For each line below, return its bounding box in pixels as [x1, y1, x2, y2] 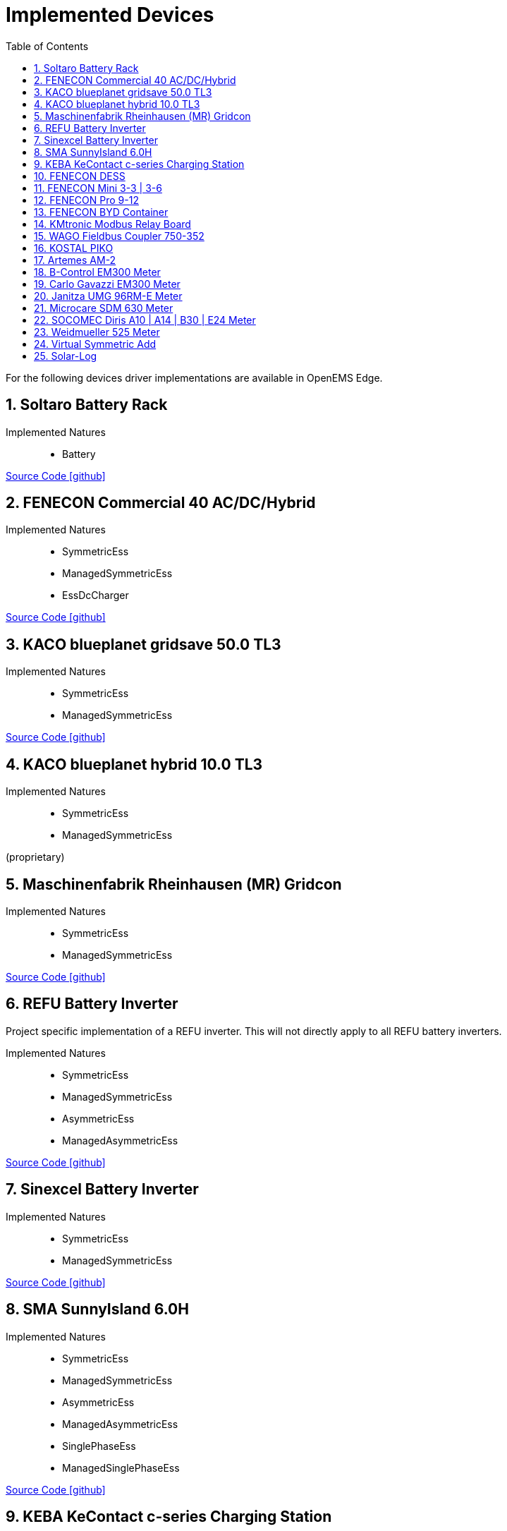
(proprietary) [6, 851, 65, 864]
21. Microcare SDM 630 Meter [34, 301, 173, 314]
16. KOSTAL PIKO [34, 241, 114, 254]
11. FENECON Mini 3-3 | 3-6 [34, 181, 162, 194]
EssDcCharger [62, 589, 129, 602]
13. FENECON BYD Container [34, 205, 169, 218]
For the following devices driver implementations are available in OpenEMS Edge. [6, 371, 383, 384]
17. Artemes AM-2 [34, 253, 116, 266]
